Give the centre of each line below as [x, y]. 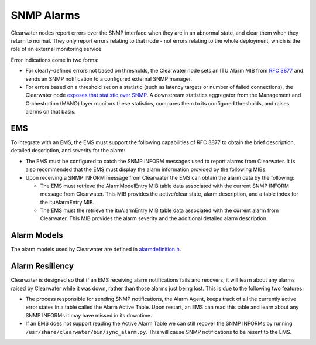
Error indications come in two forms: [55, 60]
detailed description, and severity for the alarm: [68, 151]
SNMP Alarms [45, 15]
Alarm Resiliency [42, 266]
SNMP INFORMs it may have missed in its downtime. [89, 315]
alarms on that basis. [51, 112]
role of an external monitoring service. [57, 49]
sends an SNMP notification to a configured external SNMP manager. [109, 78]
